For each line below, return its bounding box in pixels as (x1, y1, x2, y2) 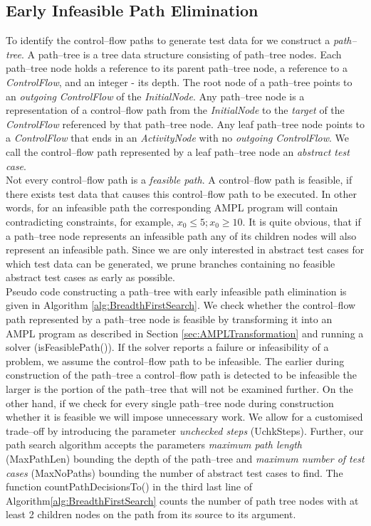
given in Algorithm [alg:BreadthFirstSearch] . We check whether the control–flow (6, 298, 356, 312)
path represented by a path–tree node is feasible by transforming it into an (6, 312, 333, 327)
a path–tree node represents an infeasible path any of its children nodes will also (6, 228, 357, 243)
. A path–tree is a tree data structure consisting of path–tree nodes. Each (21, 46, 342, 61)
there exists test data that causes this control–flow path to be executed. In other (6, 186, 357, 201)
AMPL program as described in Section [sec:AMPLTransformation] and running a (6, 325, 364, 340)
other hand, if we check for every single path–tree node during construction (6, 395, 334, 410)
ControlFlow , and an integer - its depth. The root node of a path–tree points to (6, 74, 352, 89)
